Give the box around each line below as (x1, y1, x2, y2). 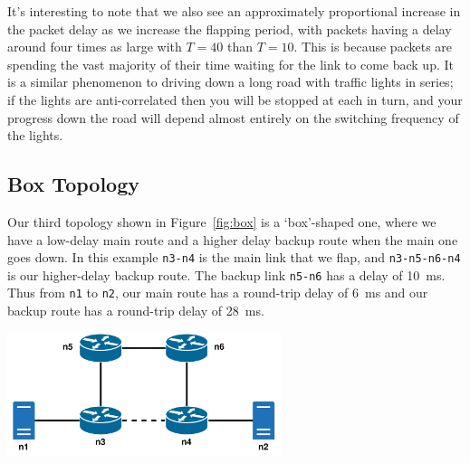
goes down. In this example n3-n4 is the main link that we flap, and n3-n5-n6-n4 (7, 248, 461, 267)
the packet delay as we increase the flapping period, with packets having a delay (7, 19, 452, 38)
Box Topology (7, 170, 139, 198)
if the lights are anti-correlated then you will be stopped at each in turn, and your (7, 90, 463, 109)
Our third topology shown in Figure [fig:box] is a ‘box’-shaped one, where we (7, 212, 436, 231)
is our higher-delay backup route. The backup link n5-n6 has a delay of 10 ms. (7, 265, 446, 284)
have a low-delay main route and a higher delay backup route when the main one (7, 230, 458, 249)
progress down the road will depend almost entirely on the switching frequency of (7, 108, 459, 127)
